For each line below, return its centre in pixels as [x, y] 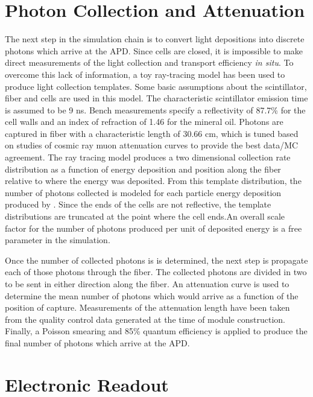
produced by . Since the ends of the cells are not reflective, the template [138, 204]
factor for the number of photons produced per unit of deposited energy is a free [153, 228]
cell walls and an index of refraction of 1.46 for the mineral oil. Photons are [144, 122]
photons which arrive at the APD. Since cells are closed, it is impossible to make [154, 50]
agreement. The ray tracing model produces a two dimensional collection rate [148, 157]
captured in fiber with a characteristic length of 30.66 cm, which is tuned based [152, 133]
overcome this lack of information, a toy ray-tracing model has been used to [145, 74]
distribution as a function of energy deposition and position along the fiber [143, 169]
